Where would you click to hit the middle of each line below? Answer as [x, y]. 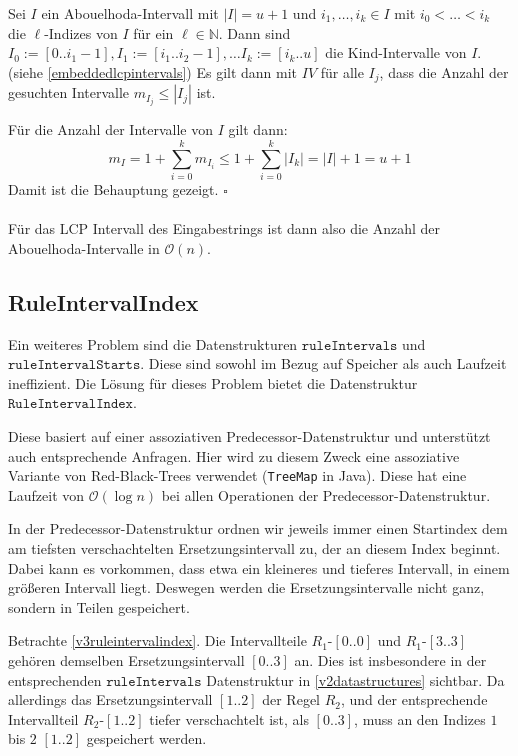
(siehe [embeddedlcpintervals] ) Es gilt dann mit [153, 71]
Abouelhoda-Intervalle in [84, 247]
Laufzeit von [46, 494]
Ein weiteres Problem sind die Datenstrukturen [153, 343]
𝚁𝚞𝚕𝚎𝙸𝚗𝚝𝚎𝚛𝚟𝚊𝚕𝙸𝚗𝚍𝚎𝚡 [70, 404]
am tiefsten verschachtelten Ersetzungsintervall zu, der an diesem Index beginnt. [254, 548]
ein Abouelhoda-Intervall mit [130, 13]
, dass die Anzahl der [444, 71]
